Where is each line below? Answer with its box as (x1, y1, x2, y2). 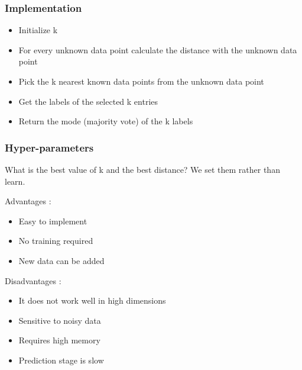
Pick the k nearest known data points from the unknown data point (18, 75, 264, 87)
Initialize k (18, 24, 58, 36)
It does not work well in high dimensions (18, 294, 166, 307)
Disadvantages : (5, 274, 61, 287)
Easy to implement (18, 214, 87, 227)
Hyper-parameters (5, 140, 94, 155)
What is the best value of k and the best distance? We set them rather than (5, 163, 280, 175)
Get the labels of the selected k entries (18, 95, 158, 107)
